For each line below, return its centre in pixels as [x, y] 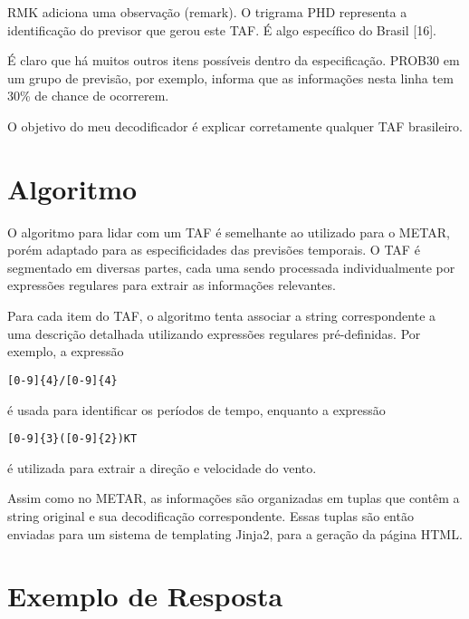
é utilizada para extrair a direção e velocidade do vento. [162, 467]
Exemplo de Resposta [145, 596]
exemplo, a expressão [66, 351]
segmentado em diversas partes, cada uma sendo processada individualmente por [231, 267]
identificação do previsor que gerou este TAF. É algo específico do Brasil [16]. [222, 29]
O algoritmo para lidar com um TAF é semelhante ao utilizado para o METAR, [229, 232]
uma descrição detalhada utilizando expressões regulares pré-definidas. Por [214, 333]
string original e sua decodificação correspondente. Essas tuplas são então [211, 515]
